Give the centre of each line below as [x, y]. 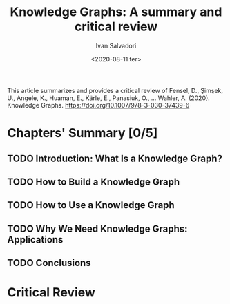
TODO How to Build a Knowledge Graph [94, 182]
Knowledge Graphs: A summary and [116, 12]
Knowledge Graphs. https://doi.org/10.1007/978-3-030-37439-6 [98, 105]
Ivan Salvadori [116, 45]
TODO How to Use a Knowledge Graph [91, 205]
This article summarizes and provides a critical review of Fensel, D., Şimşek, [115, 90]
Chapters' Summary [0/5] [83, 133]
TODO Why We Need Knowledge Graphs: [97, 229]
